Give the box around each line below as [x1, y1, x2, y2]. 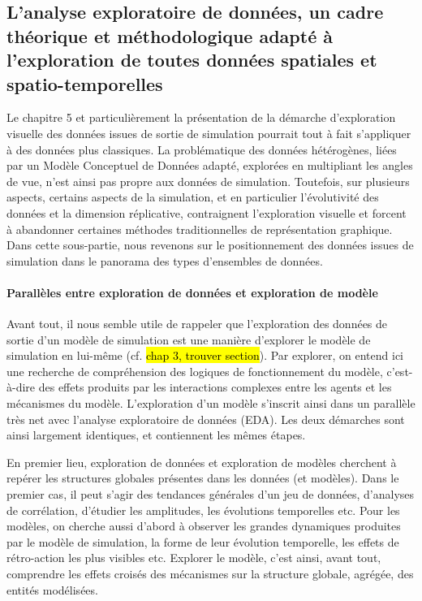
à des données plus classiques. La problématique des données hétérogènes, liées [6, 141, 397, 158]
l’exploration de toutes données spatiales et [6, 47, 377, 72]
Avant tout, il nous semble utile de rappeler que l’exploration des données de [6, 315, 388, 332]
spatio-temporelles [6, 71, 163, 96]
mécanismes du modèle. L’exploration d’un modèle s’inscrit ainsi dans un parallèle [6, 395, 416, 412]
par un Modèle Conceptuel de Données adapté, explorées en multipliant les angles [6, 157, 413, 174]
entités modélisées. [6, 581, 98, 598]
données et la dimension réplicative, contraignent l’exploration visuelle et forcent [6, 204, 407, 221]
